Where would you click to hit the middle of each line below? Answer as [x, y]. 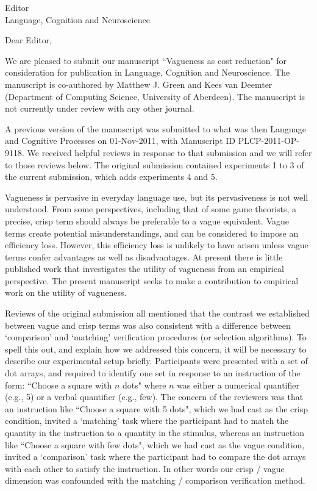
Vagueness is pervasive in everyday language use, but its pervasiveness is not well [157, 197]
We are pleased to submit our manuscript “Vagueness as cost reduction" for [146, 60]
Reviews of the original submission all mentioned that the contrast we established [157, 313]
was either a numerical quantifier [238, 385]
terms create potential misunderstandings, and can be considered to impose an [152, 233]
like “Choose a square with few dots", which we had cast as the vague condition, [155, 444]
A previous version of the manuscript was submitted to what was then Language [155, 128]
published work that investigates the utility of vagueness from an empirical [144, 269]
